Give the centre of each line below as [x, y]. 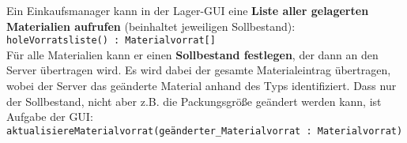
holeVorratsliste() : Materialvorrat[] [111, 41]
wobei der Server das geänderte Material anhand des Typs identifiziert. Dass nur [202, 86]
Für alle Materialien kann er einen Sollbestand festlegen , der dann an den [192, 54]
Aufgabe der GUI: [50, 117]
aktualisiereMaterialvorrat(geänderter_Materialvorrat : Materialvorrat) [205, 131]
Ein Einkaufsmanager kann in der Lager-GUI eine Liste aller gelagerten [188, 10]
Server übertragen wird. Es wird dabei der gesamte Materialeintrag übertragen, [199, 70]
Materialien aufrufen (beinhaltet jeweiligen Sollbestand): [151, 26]
